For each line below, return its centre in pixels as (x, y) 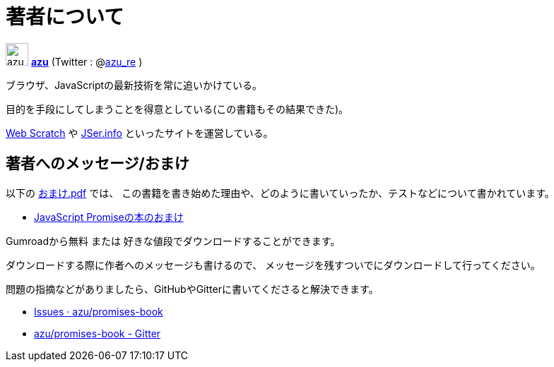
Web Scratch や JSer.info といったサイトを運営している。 (140, 133)
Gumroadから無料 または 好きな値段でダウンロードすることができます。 (173, 241)
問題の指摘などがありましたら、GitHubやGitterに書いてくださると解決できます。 (192, 289)
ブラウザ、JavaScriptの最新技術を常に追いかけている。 (134, 85)
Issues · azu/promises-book (99, 311)
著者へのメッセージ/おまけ (98, 164)
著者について (65, 17)
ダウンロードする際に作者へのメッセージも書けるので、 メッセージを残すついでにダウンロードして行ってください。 (273, 265)
